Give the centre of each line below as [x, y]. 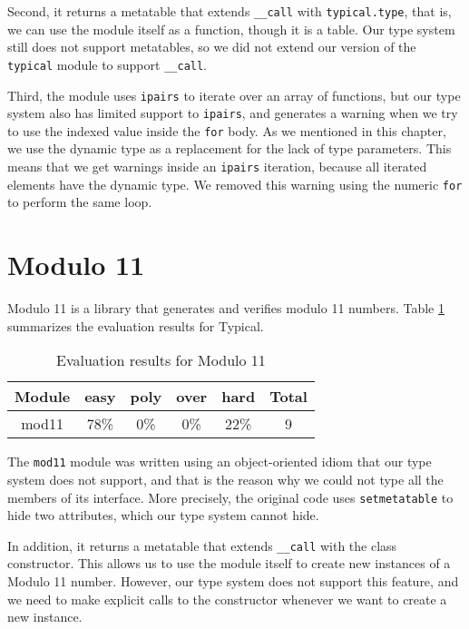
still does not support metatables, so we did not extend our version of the [212, 47]
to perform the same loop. [80, 202]
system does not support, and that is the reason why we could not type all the [225, 479]
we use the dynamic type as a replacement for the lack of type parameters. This [230, 148]
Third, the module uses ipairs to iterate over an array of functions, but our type [234, 95]
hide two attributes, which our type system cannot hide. [163, 515]
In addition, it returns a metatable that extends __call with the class [202, 545]
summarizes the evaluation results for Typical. [136, 325]
